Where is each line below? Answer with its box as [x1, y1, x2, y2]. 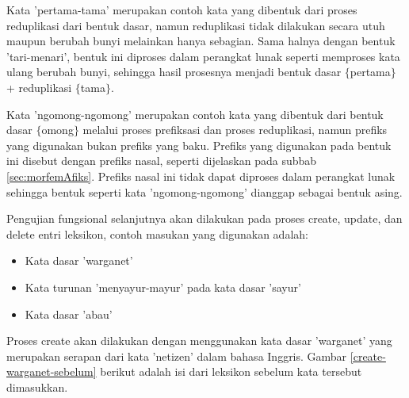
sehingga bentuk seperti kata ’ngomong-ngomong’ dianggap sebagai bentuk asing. [6, 183, 403, 200]
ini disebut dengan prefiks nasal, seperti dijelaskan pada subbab [6, 152, 317, 169]
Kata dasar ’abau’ [25, 305, 113, 322]
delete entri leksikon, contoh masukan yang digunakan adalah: [6, 225, 308, 242]
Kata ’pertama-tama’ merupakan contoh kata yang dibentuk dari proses [6, 2, 357, 17]
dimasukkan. [6, 378, 68, 395]
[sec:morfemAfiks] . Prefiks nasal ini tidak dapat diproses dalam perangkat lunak [6, 167, 396, 184]
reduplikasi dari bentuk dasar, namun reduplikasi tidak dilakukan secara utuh [6, 17, 385, 33]
